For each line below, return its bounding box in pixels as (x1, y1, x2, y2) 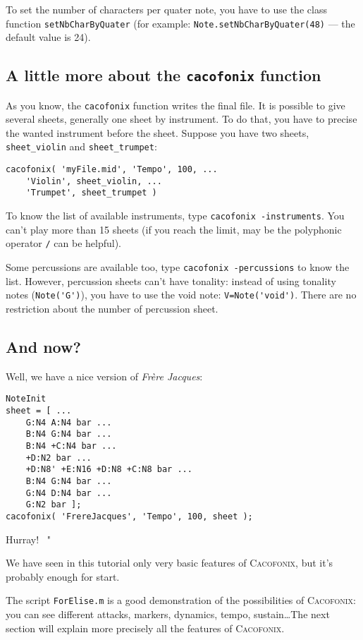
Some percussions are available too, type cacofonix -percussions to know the (6, 260, 350, 274)
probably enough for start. (6, 569, 120, 584)
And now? (6, 335, 81, 357)
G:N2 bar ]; (25, 500, 82, 510)
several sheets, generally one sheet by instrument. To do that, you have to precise (6, 111, 357, 126)
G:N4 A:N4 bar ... (25, 417, 112, 428)
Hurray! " (6, 531, 51, 546)
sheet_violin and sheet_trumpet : (6, 139, 157, 154)
